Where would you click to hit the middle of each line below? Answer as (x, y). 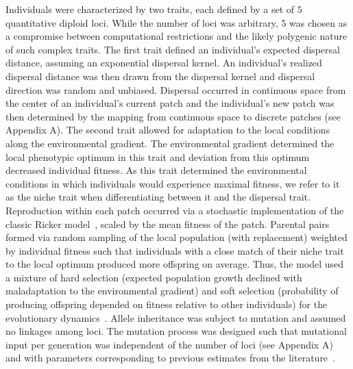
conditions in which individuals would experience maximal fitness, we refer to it (173, 183)
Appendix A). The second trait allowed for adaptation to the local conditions (168, 130)
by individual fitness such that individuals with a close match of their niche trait (175, 250)
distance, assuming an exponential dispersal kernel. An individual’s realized (164, 63)
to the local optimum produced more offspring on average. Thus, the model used (175, 264)
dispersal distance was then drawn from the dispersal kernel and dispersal (160, 76)
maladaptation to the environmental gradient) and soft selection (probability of (172, 291)
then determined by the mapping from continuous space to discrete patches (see (173, 116)
